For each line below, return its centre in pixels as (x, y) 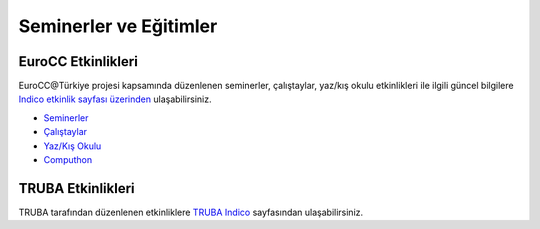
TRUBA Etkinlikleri (76, 188)
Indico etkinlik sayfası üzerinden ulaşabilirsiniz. (115, 99)
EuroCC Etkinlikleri (78, 61)
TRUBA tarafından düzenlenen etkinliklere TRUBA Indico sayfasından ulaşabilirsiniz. (191, 212)
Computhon (68, 160)
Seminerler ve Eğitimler (118, 26)
